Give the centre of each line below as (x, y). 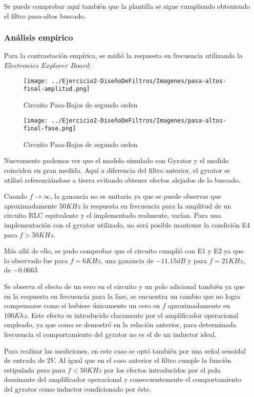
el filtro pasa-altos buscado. (45, 15)
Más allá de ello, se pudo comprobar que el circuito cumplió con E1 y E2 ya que (124, 251)
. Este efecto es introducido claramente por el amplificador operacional (133, 315)
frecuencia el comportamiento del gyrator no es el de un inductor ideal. (110, 334)
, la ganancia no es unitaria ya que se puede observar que (136, 196)
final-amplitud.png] (57, 89)
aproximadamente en (199, 305)
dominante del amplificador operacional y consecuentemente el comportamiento (123, 379)
